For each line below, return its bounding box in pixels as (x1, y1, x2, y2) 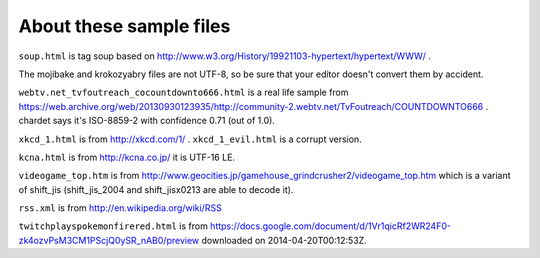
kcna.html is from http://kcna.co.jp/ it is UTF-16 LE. (18, 151, 235, 163)
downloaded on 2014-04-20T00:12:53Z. (201, 234, 367, 246)
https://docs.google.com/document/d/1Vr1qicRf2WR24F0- (210, 220, 452, 232)
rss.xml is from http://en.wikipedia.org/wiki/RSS (18, 202, 222, 214)
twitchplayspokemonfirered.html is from (18, 220, 209, 232)
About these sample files (18, 15, 231, 37)
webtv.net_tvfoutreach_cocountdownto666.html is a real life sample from (18, 86, 349, 99)
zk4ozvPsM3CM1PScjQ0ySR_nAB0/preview (18, 234, 200, 246)
